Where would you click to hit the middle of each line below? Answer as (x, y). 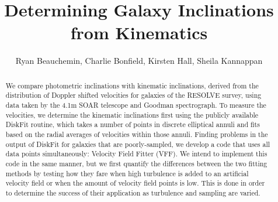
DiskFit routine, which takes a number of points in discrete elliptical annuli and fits (133, 124)
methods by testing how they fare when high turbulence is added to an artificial (127, 173)
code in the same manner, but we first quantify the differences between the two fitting (136, 163)
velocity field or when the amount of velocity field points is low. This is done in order (135, 183)
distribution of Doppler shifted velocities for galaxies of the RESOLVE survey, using (133, 95)
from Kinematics (139, 32)
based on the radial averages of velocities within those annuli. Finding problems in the (137, 134)
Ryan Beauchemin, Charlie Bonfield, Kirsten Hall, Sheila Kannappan (139, 61)
